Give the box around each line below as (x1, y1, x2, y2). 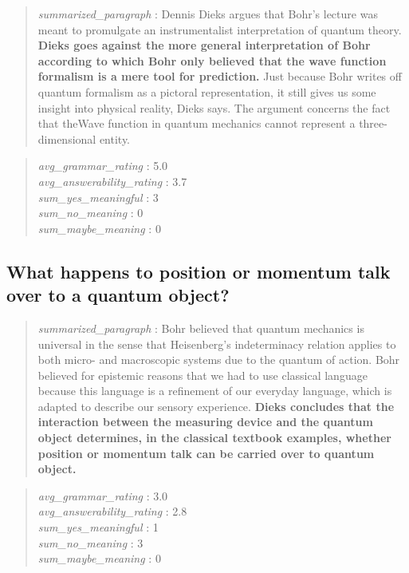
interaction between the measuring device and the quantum (37, 413, 373, 430)
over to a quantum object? (6, 283, 230, 307)
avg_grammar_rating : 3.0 (37, 487, 168, 504)
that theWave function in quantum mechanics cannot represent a (37, 115, 356, 132)
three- (359, 115, 387, 132)
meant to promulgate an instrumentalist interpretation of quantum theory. (37, 21, 402, 38)
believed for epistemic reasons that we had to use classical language (37, 366, 368, 383)
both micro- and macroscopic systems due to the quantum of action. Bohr (37, 351, 400, 368)
